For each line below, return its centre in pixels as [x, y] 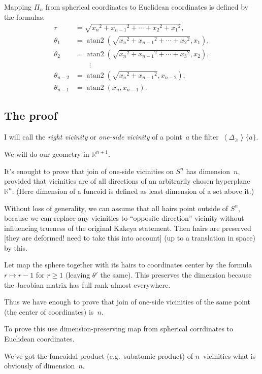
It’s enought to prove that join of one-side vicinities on [89, 171]
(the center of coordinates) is [49, 311]
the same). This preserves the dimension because [176, 275]
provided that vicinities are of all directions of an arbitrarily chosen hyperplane [127, 181]
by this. [16, 247]
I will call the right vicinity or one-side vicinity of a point [93, 137]
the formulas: [25, 16]
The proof [31, 115]
